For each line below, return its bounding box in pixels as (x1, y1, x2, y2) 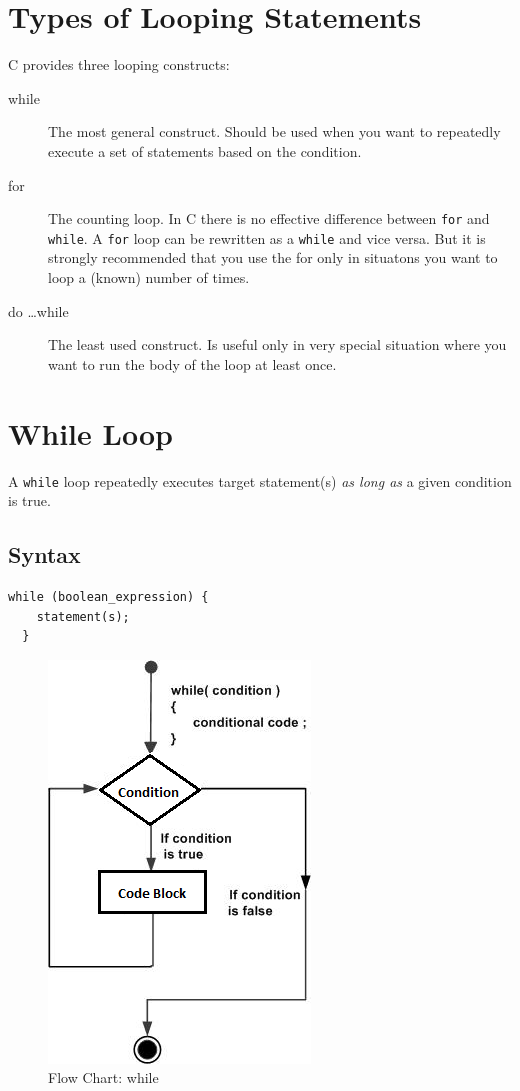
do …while (8, 300, 69, 321)
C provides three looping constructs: (8, 54, 230, 75)
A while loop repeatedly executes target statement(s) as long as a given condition (8, 470, 512, 491)
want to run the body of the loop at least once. (48, 353, 337, 374)
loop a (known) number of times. (48, 267, 250, 287)
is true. (8, 490, 51, 511)
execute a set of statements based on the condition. (48, 140, 362, 161)
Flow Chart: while (48, 1067, 159, 1088)
